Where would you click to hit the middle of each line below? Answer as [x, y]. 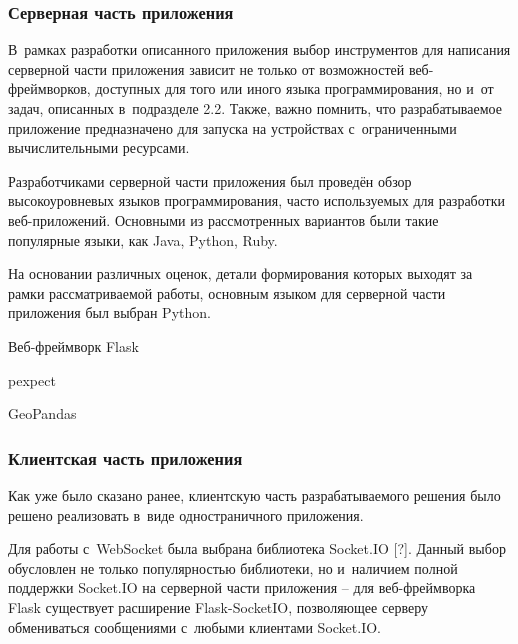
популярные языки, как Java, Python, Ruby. [143, 239]
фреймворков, [49, 88]
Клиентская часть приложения [125, 457]
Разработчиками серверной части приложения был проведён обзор [210, 180]
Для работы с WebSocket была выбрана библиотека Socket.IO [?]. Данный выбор [257, 548]
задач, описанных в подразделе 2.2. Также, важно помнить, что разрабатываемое [255, 108]
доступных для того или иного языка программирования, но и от [294, 88]
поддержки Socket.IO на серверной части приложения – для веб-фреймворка [242, 587]
